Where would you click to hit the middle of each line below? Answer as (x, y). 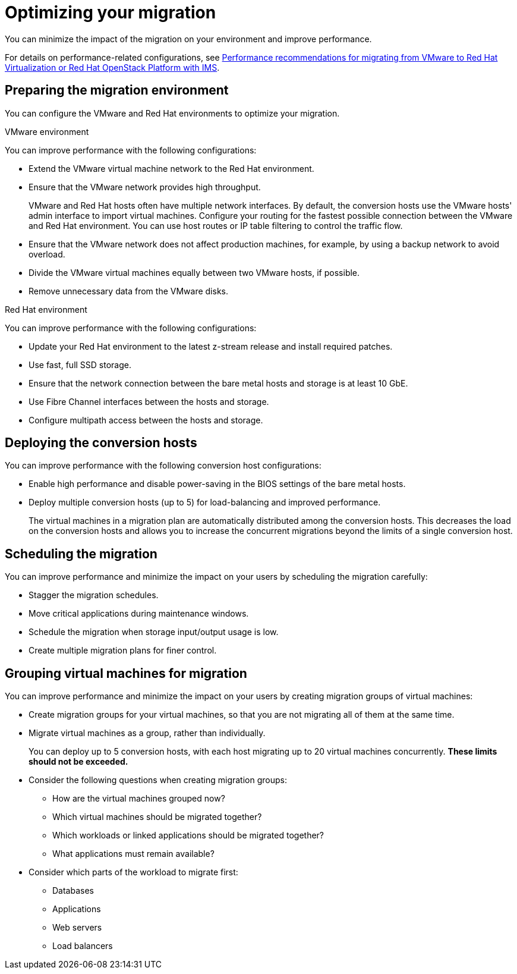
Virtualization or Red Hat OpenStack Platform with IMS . (112, 67)
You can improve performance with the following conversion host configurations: (163, 466)
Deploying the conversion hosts (101, 443)
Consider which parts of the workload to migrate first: (133, 872)
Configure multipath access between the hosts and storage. (146, 420)
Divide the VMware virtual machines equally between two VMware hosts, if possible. (194, 272)
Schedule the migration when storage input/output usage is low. (154, 632)
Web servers (77, 928)
